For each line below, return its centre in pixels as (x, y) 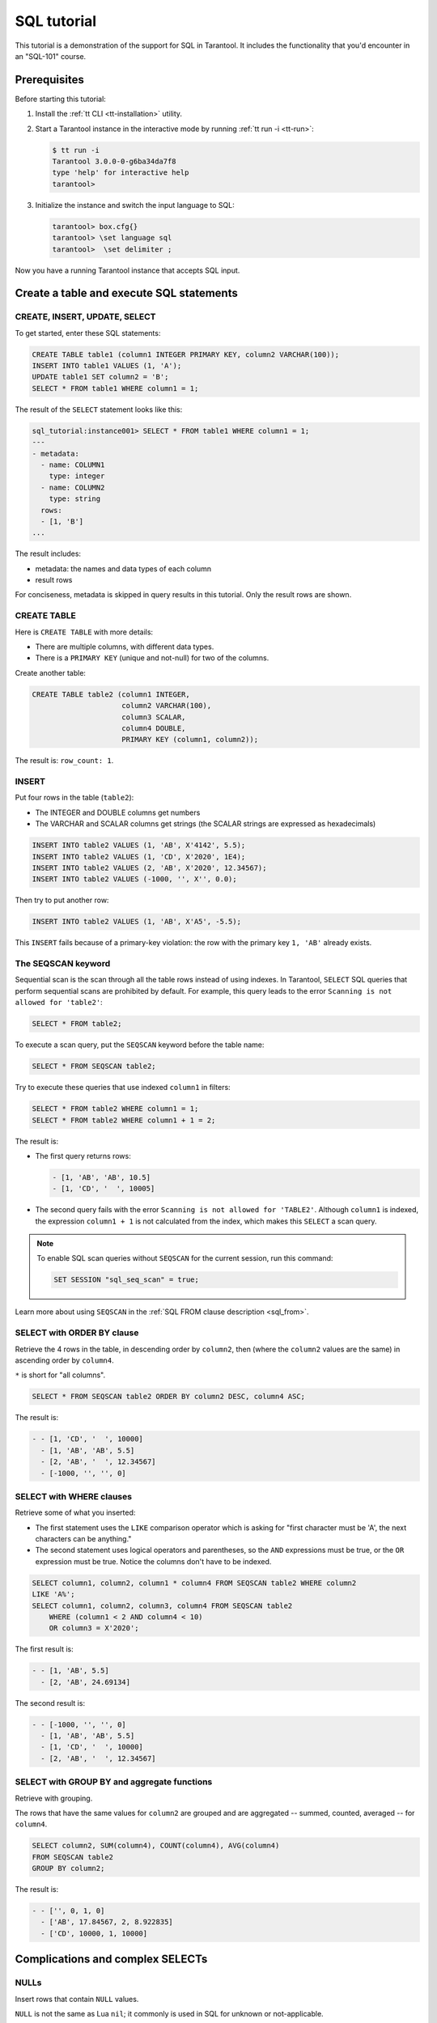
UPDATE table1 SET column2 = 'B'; (100, 377)
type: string (75, 499)
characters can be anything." (83, 1539)
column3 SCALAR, (154, 717)
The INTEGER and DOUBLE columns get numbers (118, 812)
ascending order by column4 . (64, 1360)
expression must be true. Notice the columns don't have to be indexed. (153, 1561)
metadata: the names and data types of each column (123, 568)
